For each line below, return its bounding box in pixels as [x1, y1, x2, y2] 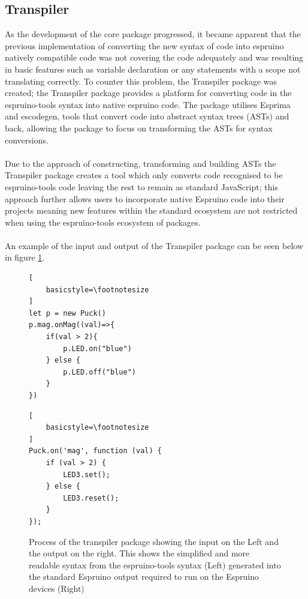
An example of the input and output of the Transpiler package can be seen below [5, 239, 304, 251]
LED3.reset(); [63, 493, 119, 502]
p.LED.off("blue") [63, 367, 136, 376]
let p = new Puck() [29, 309, 106, 318]
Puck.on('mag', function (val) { [29, 447, 162, 456]
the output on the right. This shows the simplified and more [29, 547, 250, 559]
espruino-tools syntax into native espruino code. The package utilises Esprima [5, 98, 291, 110]
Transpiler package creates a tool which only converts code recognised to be [5, 169, 283, 181]
